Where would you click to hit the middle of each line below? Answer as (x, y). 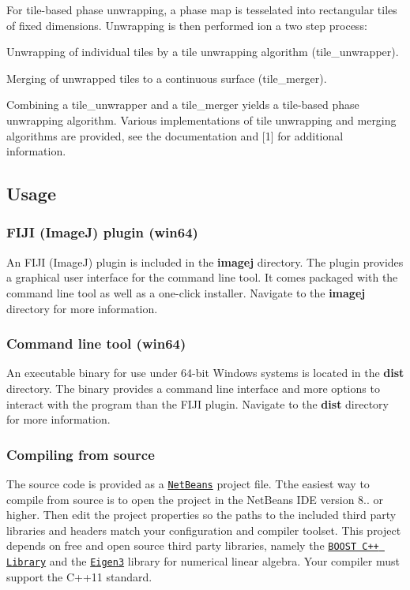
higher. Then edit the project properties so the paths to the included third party (201, 515)
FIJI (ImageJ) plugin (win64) (102, 232)
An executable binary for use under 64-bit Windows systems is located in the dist (205, 373)
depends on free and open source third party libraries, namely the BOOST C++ (193, 545)
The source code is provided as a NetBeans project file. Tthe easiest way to (188, 483)
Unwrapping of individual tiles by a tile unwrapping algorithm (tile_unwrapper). (203, 52)
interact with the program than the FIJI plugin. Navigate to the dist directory (197, 403)
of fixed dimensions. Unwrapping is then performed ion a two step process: (187, 25)
